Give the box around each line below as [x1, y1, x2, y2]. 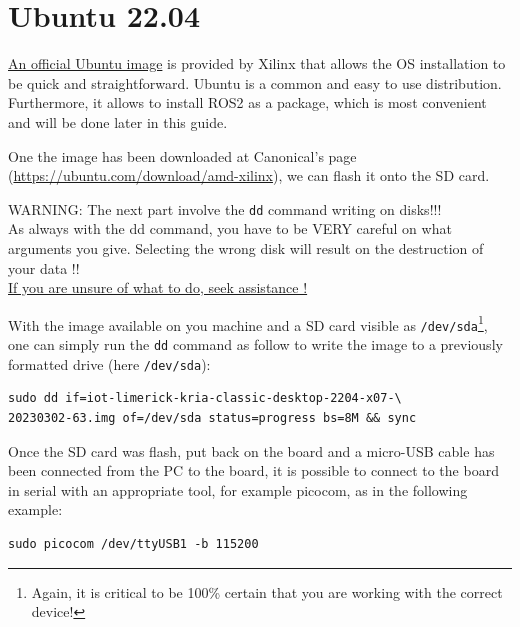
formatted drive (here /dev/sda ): [8, 353, 211, 374]
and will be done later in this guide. [8, 111, 228, 132]
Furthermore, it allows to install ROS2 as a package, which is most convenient [8, 92, 487, 113]
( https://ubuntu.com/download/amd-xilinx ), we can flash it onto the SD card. [8, 165, 490, 186]
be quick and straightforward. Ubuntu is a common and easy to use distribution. [8, 72, 502, 93]
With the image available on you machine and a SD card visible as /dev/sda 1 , [8, 311, 488, 335]
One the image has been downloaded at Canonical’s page [8, 145, 357, 166]
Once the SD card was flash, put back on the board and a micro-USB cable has [8, 440, 495, 461]
